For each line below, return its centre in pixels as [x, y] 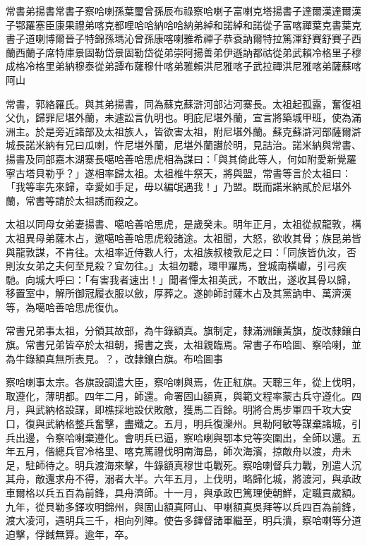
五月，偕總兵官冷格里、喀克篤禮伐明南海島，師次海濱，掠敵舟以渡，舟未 [183, 451]
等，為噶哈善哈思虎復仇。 [65, 307]
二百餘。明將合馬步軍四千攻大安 [277, 409]
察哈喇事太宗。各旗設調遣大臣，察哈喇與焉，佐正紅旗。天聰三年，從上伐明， [183, 382]
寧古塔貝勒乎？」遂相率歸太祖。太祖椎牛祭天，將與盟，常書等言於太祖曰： [179, 172]
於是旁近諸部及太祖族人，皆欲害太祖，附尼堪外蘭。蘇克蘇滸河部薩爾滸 [198, 131]
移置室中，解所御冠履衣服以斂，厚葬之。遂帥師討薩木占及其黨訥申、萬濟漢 [179, 293]
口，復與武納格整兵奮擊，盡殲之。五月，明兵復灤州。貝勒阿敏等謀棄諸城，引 [183, 424]
